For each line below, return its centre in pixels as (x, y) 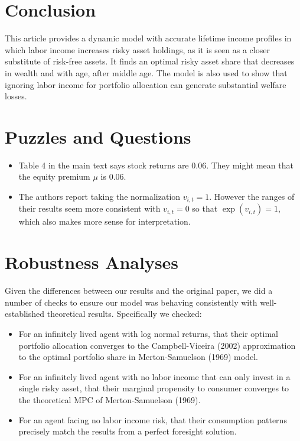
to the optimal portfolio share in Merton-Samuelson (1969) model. (138, 357)
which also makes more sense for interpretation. (105, 221)
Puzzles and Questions (98, 136)
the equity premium (54, 176)
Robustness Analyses (92, 262)
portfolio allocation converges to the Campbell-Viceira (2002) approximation (157, 345)
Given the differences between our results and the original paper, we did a (139, 291)
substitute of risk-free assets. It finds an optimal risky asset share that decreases (150, 61)
